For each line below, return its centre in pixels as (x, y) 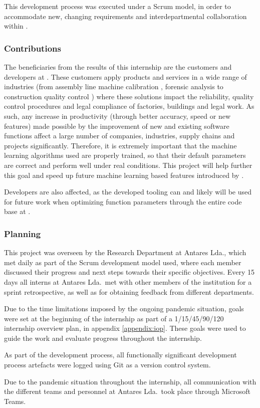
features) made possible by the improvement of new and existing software (117, 126)
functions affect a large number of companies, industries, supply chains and (119, 136)
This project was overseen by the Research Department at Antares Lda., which (125, 252)
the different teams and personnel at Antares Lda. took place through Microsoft (127, 391)
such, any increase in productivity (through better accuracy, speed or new (117, 116)
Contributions (33, 48)
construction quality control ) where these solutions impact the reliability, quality (129, 96)
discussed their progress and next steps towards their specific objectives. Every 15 (129, 272)
